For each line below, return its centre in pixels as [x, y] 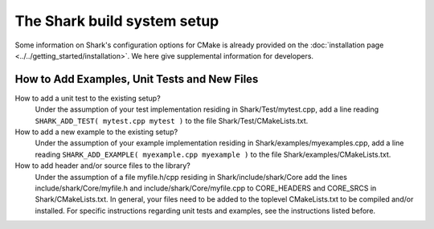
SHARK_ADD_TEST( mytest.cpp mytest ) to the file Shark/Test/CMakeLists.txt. [172, 121]
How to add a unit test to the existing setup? [88, 98]
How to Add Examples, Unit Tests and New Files [137, 79]
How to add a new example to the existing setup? [96, 132]
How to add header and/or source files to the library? [102, 166]
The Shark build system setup [117, 21]
